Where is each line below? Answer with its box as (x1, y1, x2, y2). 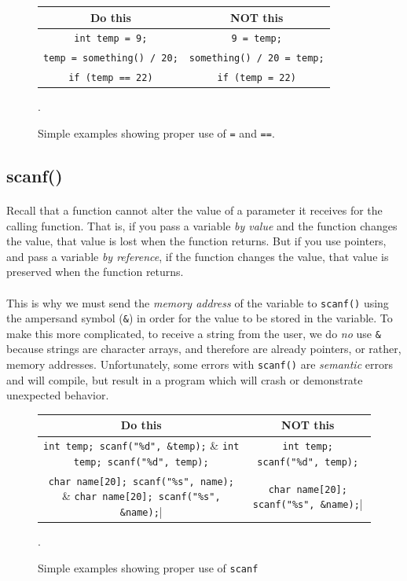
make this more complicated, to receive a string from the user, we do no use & (6, 325, 381, 341)
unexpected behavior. (6, 387, 109, 403)
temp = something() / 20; (43, 53, 178, 64)
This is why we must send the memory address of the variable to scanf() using (6, 294, 389, 311)
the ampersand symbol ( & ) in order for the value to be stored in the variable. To (6, 310, 393, 326)
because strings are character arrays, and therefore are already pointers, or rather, (6, 340, 401, 357)
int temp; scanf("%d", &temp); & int (43, 437, 240, 454)
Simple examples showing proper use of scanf (38, 559, 258, 575)
